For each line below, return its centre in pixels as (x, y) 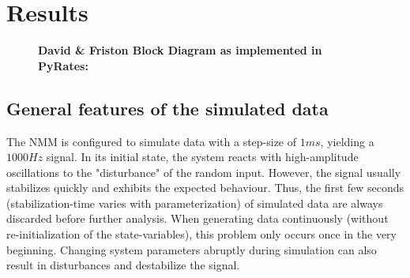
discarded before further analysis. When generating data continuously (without (197, 218)
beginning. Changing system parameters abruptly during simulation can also (192, 249)
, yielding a (347, 141)
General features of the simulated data (167, 108)
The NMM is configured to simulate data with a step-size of (152, 141)
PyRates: (63, 65)
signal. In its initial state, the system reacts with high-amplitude (202, 157)
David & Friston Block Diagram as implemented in (180, 50)
